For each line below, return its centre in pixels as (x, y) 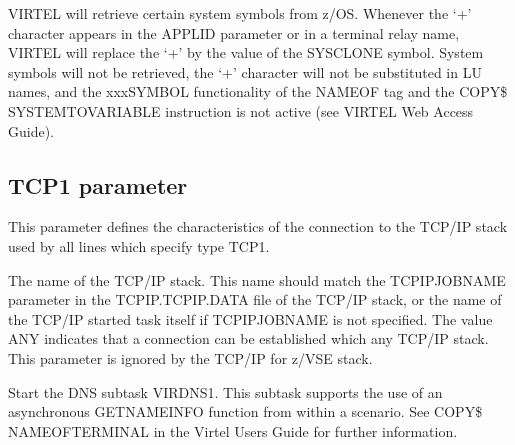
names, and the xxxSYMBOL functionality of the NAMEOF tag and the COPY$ (258, 91)
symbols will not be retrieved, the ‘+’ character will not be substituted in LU (245, 71)
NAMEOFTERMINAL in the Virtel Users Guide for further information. (233, 430)
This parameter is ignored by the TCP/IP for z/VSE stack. (190, 357)
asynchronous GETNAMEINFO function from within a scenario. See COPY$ (245, 411)
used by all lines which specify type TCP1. (139, 245)
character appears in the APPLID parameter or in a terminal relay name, (234, 32)
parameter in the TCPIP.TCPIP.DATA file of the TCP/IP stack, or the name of (255, 299)
